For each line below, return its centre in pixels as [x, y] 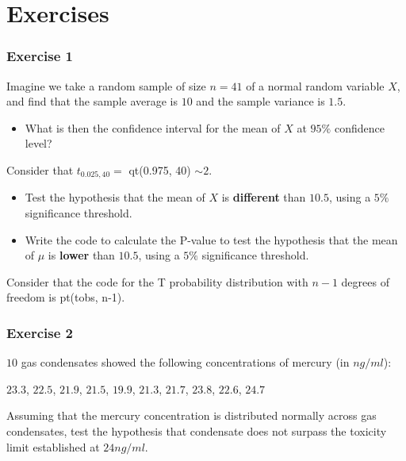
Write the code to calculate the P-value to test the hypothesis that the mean [211, 239]
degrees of [365, 281]
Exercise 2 [40, 332]
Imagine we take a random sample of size [106, 85]
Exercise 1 [40, 56]
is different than [264, 197]
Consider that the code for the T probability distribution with [157, 281]
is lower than [81, 255]
